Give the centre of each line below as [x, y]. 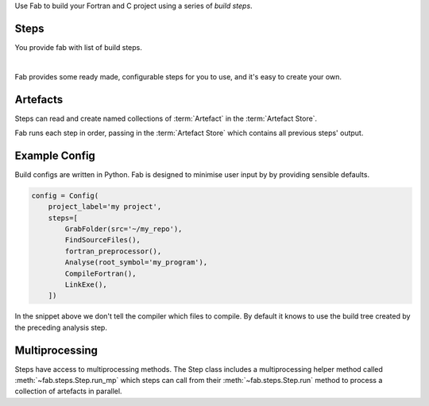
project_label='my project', [105, 207]
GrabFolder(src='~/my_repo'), [124, 229]
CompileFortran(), [100, 273]
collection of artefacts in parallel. [68, 391]
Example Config [55, 155]
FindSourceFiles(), [102, 240]
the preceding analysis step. [61, 327]
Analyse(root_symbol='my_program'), [136, 263]
